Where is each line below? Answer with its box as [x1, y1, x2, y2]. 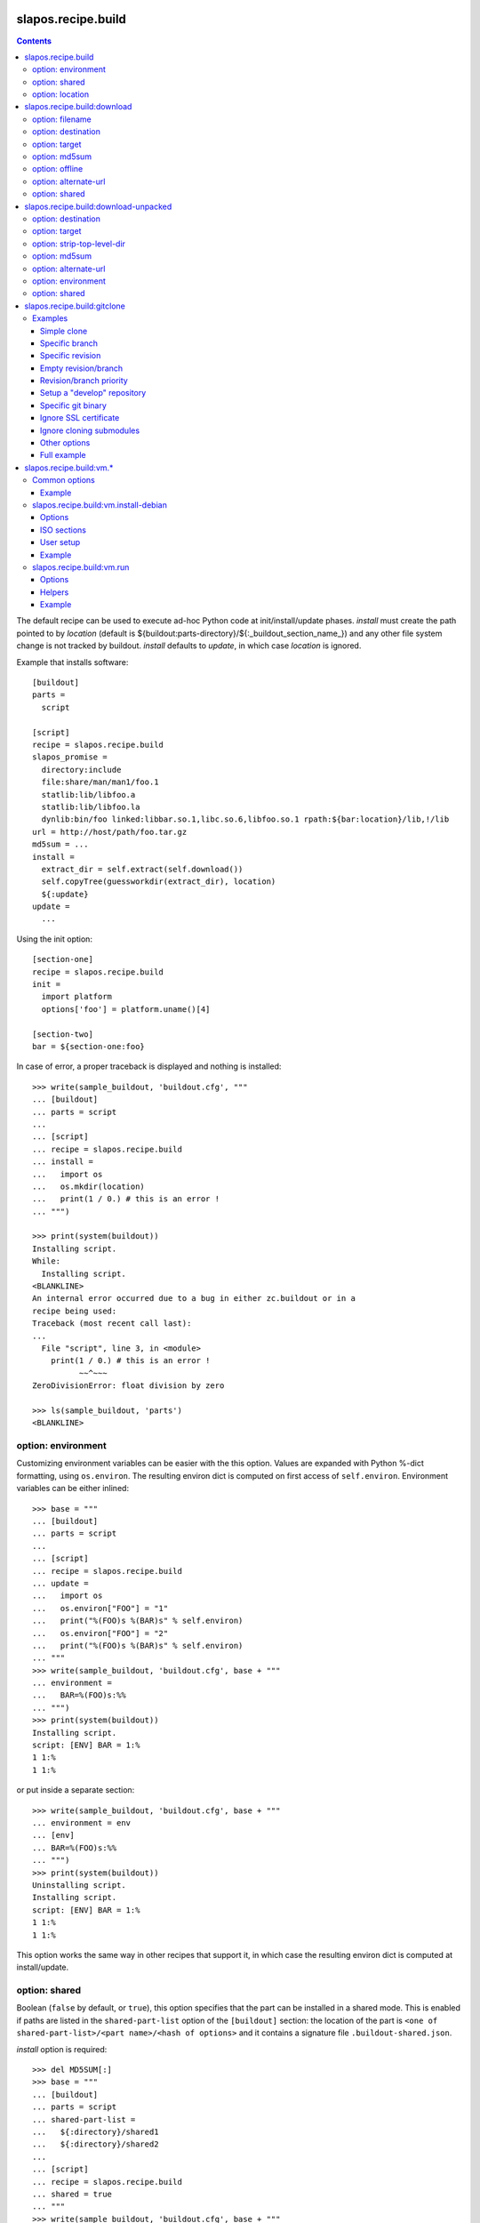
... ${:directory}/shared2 [32, 2139, 159, 2149]
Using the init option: [16, 934, 93, 944]
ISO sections [40, 525, 86, 535]
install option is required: [16, 2043, 108, 2054]
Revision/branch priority [40, 375, 128, 386]
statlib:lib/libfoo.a [41, 790, 136, 799]
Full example [40, 450, 86, 461]
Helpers [40, 587, 69, 598]
